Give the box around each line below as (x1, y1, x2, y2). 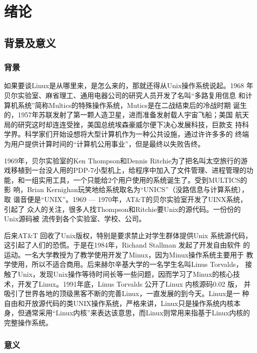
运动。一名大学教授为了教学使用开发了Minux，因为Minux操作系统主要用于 (4, 249, 244, 259)
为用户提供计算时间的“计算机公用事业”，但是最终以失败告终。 (4, 138, 205, 149)
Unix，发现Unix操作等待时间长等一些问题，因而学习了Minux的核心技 (17, 269, 240, 279)
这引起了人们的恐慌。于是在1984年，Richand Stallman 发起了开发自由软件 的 (4, 240, 250, 250)
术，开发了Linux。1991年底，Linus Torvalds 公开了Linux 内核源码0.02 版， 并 (4, 278, 251, 289)
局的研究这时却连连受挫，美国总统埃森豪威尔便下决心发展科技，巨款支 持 (4, 119, 242, 129)
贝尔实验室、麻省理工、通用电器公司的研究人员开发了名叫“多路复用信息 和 (4, 90, 246, 100)
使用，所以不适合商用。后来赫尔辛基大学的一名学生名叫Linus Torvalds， (10, 259, 243, 269)
